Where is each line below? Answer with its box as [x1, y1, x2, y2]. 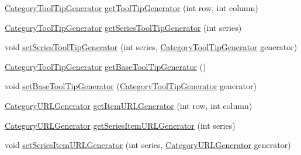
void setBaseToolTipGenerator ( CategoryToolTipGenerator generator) [5, 80, 257, 92]
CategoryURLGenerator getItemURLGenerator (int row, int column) [5, 99, 252, 111]
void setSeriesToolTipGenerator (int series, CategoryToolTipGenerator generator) [5, 41, 297, 53]
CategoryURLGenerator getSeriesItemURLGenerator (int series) [5, 119, 236, 131]
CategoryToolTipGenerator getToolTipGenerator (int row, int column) [5, 2, 258, 13]
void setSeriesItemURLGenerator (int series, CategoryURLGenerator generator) [5, 139, 291, 151]
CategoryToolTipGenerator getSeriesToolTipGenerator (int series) [5, 21, 242, 33]
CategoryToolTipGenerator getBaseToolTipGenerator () [5, 60, 206, 72]
